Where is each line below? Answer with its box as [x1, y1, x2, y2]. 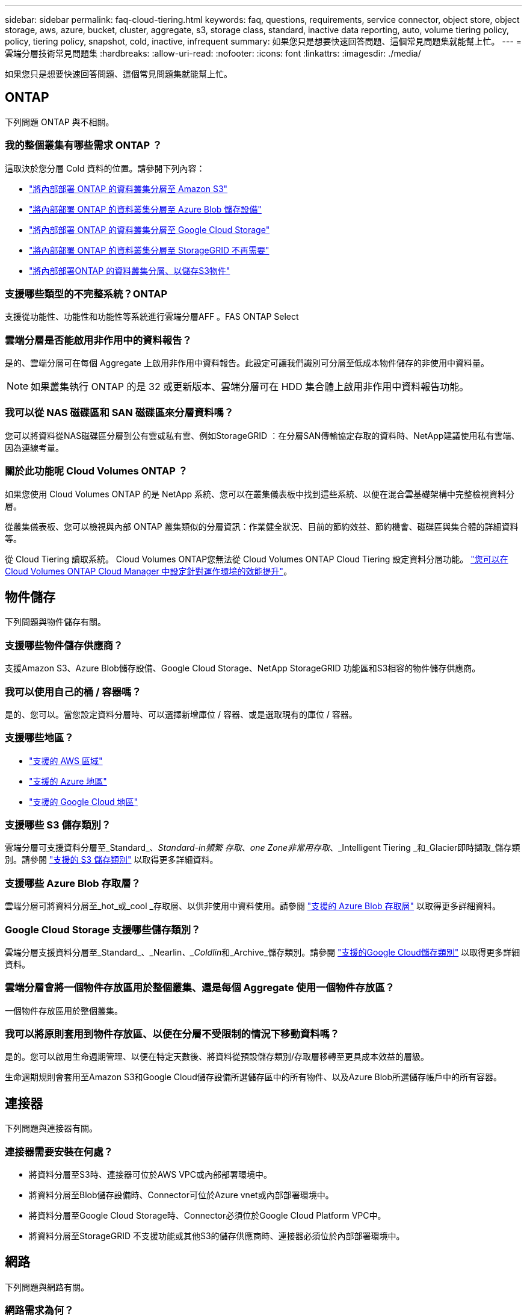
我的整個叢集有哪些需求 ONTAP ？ [5, 139, 162, 152]
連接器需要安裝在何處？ [5, 1145, 113, 1158]
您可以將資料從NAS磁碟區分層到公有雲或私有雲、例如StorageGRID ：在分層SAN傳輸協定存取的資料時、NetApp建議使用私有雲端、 [5, 430, 520, 441]
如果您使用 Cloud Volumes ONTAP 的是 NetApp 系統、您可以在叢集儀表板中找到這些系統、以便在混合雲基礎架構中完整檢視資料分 [5, 488, 515, 499]
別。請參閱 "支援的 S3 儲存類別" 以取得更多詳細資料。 [5, 854, 218, 865]
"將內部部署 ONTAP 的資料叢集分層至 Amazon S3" [29, 183, 228, 194]
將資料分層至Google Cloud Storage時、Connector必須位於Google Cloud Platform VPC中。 [29, 1210, 386, 1221]
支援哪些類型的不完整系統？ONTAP [5, 287, 168, 300]
